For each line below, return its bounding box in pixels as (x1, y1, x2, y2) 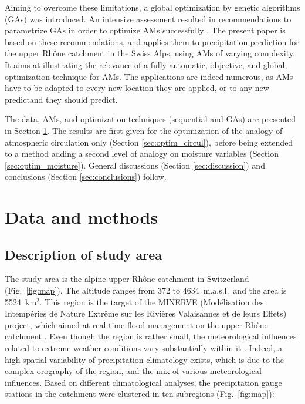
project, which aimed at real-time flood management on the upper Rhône (5, 318, 268, 331)
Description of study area (5, 245, 162, 263)
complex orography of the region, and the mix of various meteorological (5, 365, 262, 377)
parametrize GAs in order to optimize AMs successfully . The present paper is (5, 24, 286, 36)
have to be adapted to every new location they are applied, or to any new (5, 82, 269, 94)
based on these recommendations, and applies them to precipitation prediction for (5, 35, 299, 48)
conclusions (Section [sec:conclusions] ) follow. (5, 170, 167, 183)
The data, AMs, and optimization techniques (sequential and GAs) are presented (5, 113, 296, 125)
